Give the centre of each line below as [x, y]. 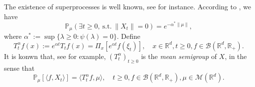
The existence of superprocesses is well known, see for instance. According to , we [127, 6]
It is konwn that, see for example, [55, 56]
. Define [129, 36]
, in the [236, 56]
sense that [19, 68]
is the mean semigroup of [179, 56]
